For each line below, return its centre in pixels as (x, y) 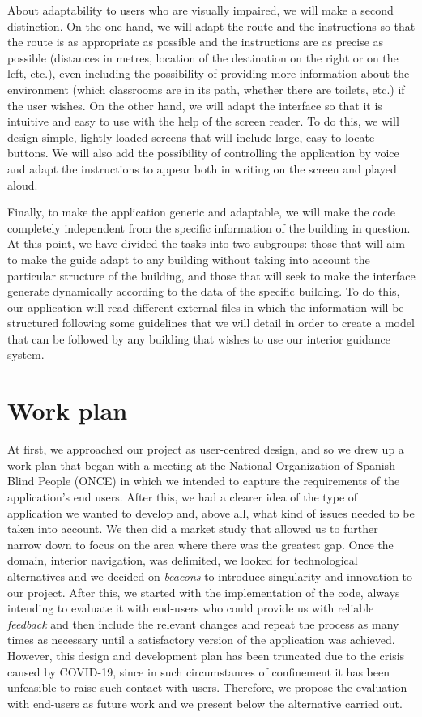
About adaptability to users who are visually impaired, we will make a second (200, 10)
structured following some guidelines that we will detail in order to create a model (211, 323)
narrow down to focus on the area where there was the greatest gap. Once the (200, 544)
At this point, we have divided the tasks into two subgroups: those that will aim (206, 243)
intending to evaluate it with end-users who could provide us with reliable (191, 608)
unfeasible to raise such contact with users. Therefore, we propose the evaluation (207, 687)
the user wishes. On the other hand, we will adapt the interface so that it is (195, 105)
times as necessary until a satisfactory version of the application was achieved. (201, 640)
